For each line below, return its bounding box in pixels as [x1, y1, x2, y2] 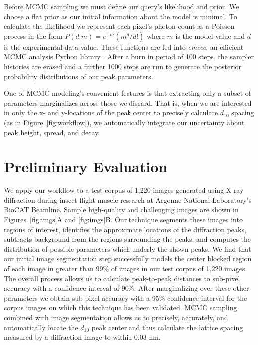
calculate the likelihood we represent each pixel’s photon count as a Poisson [4, 21, 235, 31]
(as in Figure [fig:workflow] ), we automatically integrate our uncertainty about [4, 117, 245, 127]
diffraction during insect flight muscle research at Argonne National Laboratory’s [4, 194, 252, 205]
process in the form [4, 30, 63, 41]
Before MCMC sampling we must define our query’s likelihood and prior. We [4, 1, 239, 11]
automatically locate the [4, 322, 78, 332]
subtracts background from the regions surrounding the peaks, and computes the [4, 234, 251, 244]
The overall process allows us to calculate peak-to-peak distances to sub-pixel [4, 273, 240, 283]
